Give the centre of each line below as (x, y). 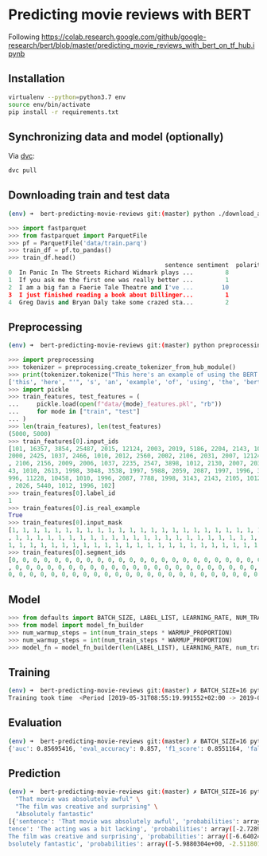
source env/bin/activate (49, 104)
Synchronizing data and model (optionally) (116, 137)
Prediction (35, 774)
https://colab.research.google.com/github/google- (124, 37)
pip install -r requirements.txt (64, 112)
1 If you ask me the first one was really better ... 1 (118, 280)
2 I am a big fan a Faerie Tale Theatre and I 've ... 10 (118, 287)
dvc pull (23, 171)
